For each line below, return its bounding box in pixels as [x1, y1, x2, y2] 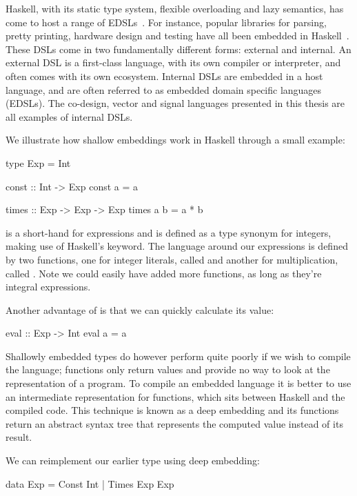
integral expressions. [6, 279, 91, 294]
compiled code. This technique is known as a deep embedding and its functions [6, 403, 339, 417]
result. [6, 430, 32, 444]
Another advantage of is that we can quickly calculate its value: [6, 302, 274, 317]
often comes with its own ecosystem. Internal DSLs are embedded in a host [6, 68, 323, 83]
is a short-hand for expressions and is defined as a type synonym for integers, [6, 225, 331, 239]
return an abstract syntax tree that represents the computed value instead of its [6, 416, 343, 430]
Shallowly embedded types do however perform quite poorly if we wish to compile [6, 348, 351, 363]
